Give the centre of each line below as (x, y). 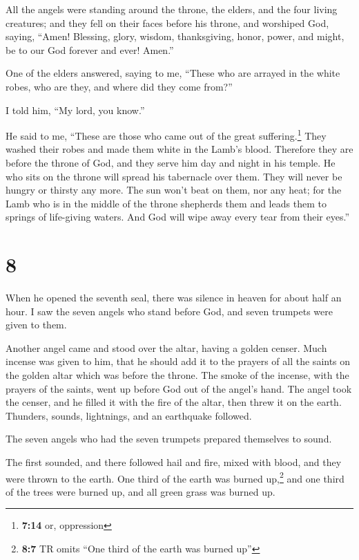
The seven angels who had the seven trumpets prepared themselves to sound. (169, 439)
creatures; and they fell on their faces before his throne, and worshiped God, (167, 22)
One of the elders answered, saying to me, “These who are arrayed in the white (173, 73)
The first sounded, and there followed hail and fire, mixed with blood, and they (174, 462)
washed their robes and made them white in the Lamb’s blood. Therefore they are (179, 149)
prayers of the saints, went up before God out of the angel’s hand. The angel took (179, 388)
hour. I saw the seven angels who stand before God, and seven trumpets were (169, 311)
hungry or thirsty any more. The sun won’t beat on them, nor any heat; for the (174, 190)
